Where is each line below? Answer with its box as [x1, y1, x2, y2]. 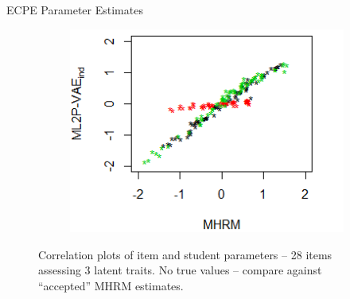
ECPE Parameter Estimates [6, 2, 143, 17]
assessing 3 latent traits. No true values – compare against [38, 262, 322, 278]
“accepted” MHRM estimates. [38, 277, 184, 293]
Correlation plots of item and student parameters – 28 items [38, 246, 332, 262]
